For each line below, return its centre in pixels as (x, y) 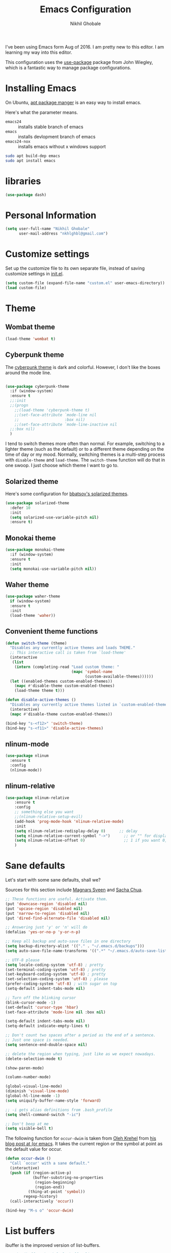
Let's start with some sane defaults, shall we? (53, 880)
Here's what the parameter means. (42, 112)
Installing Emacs (41, 88)
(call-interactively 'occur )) (42, 1201)
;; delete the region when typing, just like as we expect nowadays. (81, 1054)
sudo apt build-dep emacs (33, 156)
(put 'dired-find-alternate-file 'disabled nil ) (58, 918)
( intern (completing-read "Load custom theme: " (67, 667)
